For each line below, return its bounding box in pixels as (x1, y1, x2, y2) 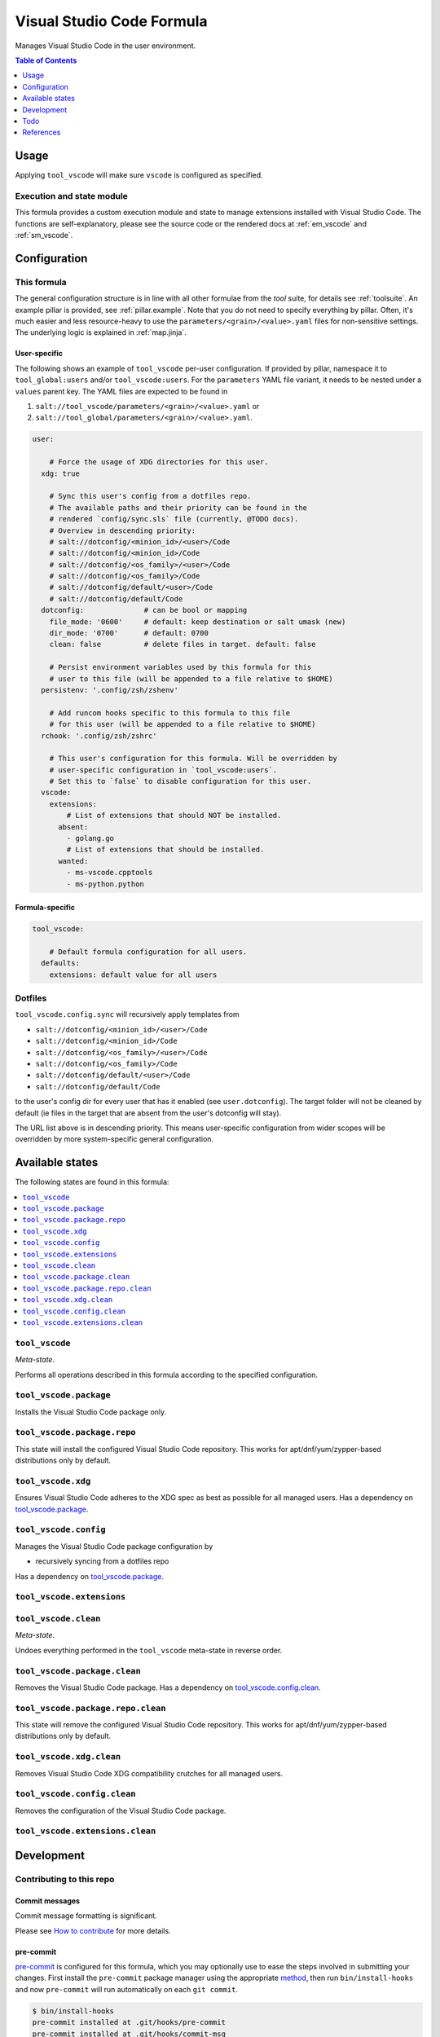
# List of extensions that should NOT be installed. (66, 811, 282, 821)
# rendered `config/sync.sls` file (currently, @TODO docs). (49, 514, 299, 524)
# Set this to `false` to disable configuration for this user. (49, 777, 312, 786)
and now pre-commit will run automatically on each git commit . (15, 1984, 239, 1994)
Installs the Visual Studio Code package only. (15, 1406, 167, 1417)
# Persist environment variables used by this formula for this (49, 662, 312, 672)
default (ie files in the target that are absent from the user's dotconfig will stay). (15, 1108, 282, 1118)
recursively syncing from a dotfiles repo (35, 1556, 169, 1566)
